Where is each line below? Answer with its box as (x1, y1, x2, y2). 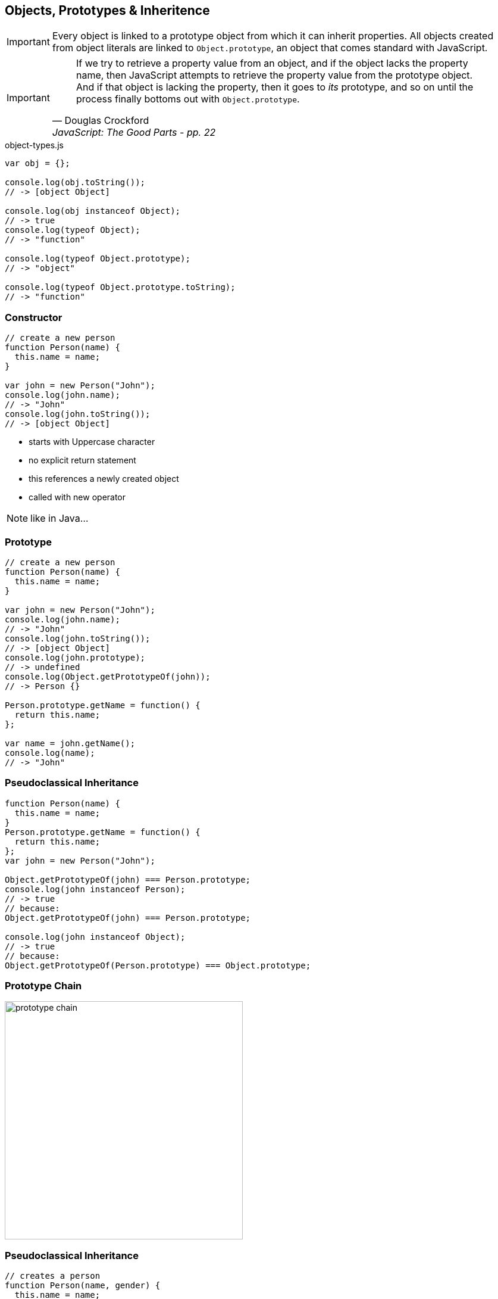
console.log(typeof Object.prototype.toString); (5, 282, 236, 292)
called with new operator (29, 492, 126, 503)
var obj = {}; (5, 158, 70, 169)
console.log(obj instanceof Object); (5, 206, 181, 216)
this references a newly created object (29, 474, 179, 484)
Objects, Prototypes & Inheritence (5, 3, 210, 18)
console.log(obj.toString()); (5, 177, 146, 188)
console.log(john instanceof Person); (5, 884, 186, 894)
